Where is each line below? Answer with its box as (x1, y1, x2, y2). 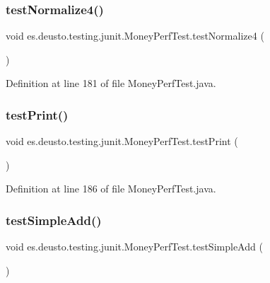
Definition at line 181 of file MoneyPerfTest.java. (6, 76, 216, 91)
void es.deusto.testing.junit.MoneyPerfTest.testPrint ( (6, 134, 238, 149)
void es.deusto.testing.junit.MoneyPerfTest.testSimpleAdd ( (6, 239, 263, 254)
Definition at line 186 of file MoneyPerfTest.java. (6, 181, 216, 196)
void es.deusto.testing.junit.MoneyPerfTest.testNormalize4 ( (6, 28, 264, 43)
